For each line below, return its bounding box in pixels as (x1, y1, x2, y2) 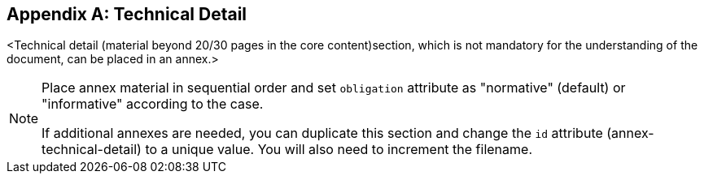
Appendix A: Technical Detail (7, 4, 247, 24)
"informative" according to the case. (42, 96, 264, 113)
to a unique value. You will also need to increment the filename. (145, 141, 533, 158)
